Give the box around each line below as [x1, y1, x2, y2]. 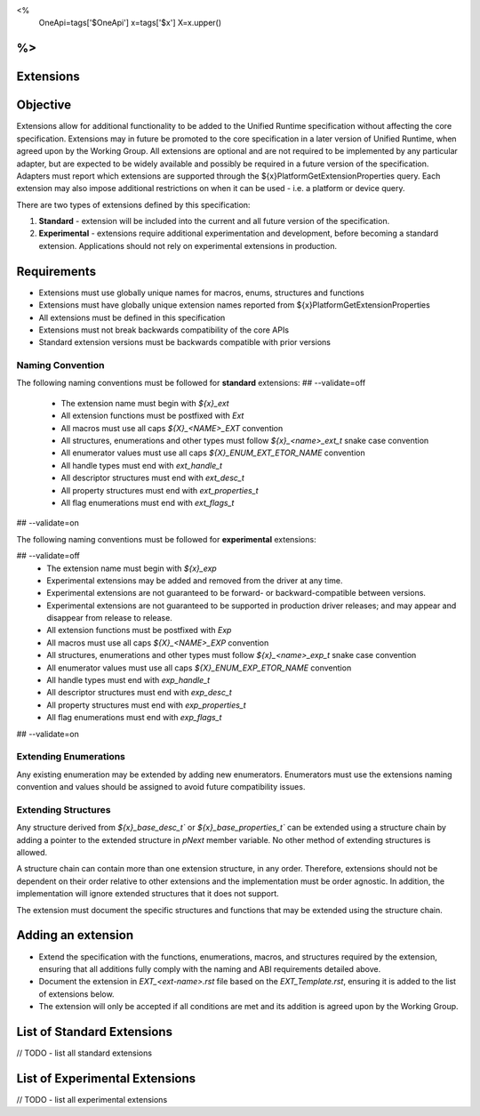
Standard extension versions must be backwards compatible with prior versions [38, 337, 331, 348]
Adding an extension [16, 927, 133, 943]
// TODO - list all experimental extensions [16, 1094, 168, 1104]
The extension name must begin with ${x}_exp [46, 563, 217, 574]
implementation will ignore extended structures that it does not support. [16, 888, 279, 899]
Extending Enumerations [16, 751, 126, 763]
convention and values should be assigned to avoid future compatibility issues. [16, 782, 306, 792]
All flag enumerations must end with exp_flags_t [46, 712, 222, 723]
